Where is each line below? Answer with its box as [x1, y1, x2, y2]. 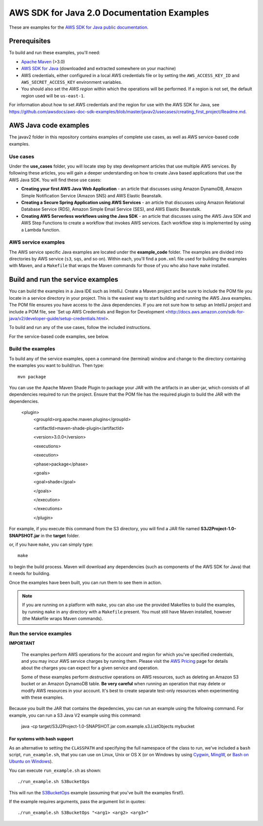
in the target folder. [40, 533, 80, 538]
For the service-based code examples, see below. [9, 333, 110, 339]
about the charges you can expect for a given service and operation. [21, 665, 159, 671]
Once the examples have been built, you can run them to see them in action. [9, 579, 162, 585]
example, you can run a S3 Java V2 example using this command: [9, 712, 141, 718]
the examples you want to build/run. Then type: [9, 363, 104, 368]
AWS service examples [9, 239, 65, 246]
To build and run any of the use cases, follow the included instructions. [9, 325, 151, 330]
